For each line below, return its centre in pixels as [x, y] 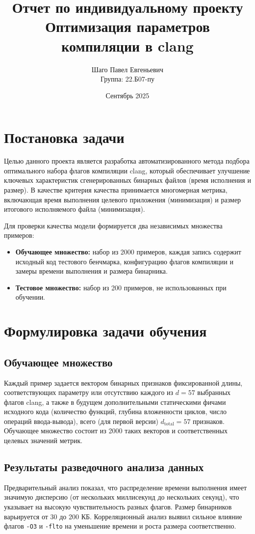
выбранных [214, 392]
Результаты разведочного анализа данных [104, 467]
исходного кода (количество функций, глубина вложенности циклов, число [115, 411]
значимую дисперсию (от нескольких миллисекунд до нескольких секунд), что [122, 497]
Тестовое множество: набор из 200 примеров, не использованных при [121, 287]
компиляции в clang [127, 45]
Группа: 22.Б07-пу [127, 79]
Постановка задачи [64, 137]
